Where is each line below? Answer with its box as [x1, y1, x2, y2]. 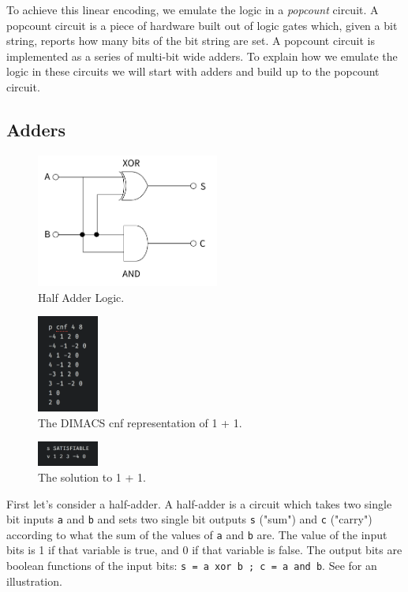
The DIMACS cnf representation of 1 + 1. [38, 414, 242, 430]
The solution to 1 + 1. [38, 468, 146, 485]
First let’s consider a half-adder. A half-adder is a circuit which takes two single [6, 495, 392, 512]
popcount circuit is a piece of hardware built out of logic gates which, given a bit [6, 17, 398, 33]
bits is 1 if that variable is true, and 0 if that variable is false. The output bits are [6, 542, 402, 558]
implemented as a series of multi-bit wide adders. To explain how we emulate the [6, 47, 398, 64]
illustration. [6, 572, 62, 589]
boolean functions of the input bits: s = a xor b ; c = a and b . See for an [6, 557, 377, 574]
